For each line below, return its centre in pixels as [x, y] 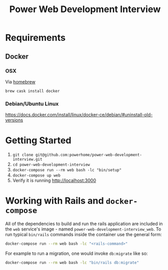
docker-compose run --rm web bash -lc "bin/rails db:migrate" [72, 262]
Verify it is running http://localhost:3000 [54, 181]
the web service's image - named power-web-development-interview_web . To [83, 229]
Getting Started [38, 141]
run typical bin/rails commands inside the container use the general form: [83, 235]
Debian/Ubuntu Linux [32, 104]
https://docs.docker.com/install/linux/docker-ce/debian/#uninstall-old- [79, 115]
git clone [23, 155]
